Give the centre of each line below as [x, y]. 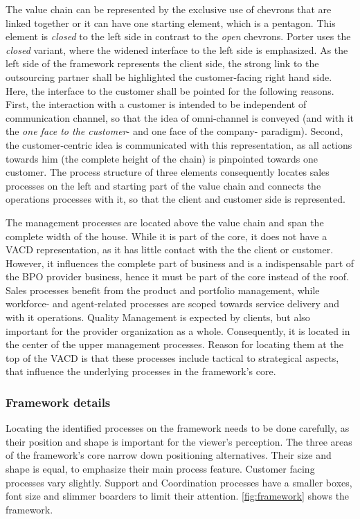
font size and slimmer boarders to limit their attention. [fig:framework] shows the [178, 496]
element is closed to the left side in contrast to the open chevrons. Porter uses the [178, 36]
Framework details [58, 402]
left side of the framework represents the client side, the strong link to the [162, 63]
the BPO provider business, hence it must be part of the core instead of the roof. [178, 276]
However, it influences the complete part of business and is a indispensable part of [180, 263]
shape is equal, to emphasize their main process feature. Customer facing [160, 469]
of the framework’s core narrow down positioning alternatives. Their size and [169, 455]
